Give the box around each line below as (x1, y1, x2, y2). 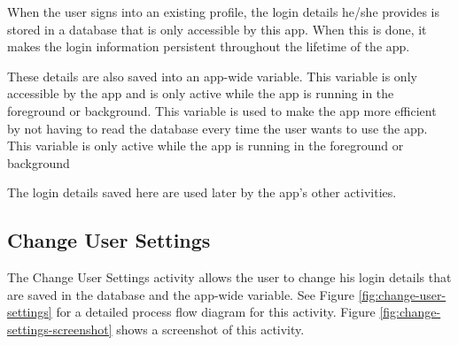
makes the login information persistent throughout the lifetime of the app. (7, 37, 410, 56)
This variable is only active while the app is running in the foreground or (7, 136, 404, 155)
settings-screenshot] (7, 319, 113, 338)
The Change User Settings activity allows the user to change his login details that (7, 268, 452, 287)
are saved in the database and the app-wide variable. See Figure (7, 285, 355, 303)
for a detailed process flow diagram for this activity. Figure (56, 303, 376, 321)
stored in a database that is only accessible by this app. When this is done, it (7, 19, 427, 38)
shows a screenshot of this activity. (116, 319, 305, 338)
